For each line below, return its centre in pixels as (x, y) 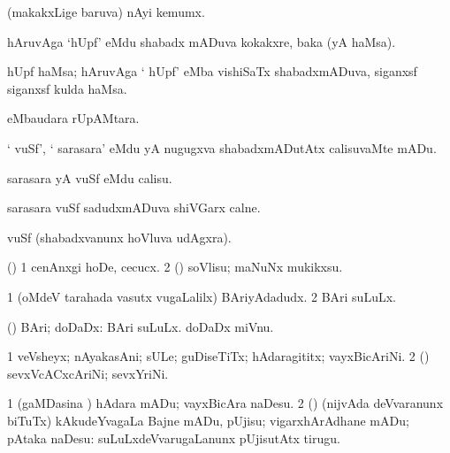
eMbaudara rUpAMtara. (73, 118)
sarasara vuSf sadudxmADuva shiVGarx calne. (134, 207)
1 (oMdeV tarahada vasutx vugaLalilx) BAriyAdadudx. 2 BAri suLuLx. (202, 296)
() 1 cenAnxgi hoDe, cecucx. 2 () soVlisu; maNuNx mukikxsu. (175, 267)
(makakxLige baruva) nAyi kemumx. (106, 12)
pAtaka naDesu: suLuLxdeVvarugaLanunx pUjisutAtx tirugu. (174, 438)
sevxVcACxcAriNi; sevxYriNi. (88, 373)
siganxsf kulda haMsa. (67, 88)
